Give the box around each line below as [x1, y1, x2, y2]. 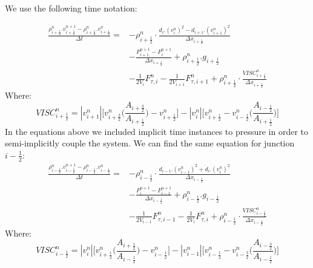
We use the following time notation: [5, 2, 137, 14]
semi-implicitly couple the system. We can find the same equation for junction [5, 137, 295, 149]
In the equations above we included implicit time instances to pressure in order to [5, 125, 309, 137]
